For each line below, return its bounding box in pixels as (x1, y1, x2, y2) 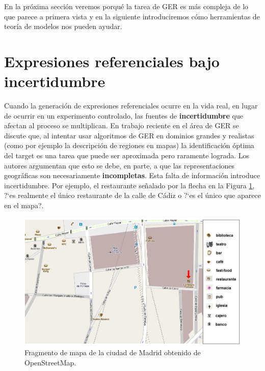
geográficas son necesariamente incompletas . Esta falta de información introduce (4, 170, 260, 181)
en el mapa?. (4, 200, 44, 211)
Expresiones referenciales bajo (4, 50, 220, 71)
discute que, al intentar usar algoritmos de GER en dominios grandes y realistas (4, 130, 254, 140)
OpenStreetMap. (24, 357, 76, 367)
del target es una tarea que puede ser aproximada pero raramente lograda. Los (4, 150, 249, 161)
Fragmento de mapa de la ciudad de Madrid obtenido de (24, 347, 201, 358)
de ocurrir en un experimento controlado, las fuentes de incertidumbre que (4, 110, 243, 121)
